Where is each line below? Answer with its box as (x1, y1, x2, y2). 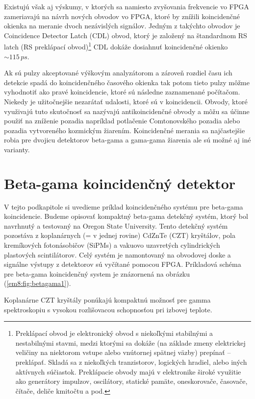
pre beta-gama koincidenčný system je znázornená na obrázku (4, 268, 190, 279)
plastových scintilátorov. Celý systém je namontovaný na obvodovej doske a (4, 249, 231, 259)
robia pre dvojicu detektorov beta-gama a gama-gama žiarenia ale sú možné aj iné (4, 135, 251, 145)
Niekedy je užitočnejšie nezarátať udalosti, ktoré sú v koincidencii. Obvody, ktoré (4, 96, 248, 106)
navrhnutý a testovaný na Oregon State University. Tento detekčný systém (4, 220, 228, 231)
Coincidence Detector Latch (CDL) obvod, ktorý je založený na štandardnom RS (4, 30, 247, 40)
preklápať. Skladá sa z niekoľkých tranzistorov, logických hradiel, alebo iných (15, 357, 247, 367)
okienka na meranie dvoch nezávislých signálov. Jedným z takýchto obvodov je (4, 21, 240, 31)
